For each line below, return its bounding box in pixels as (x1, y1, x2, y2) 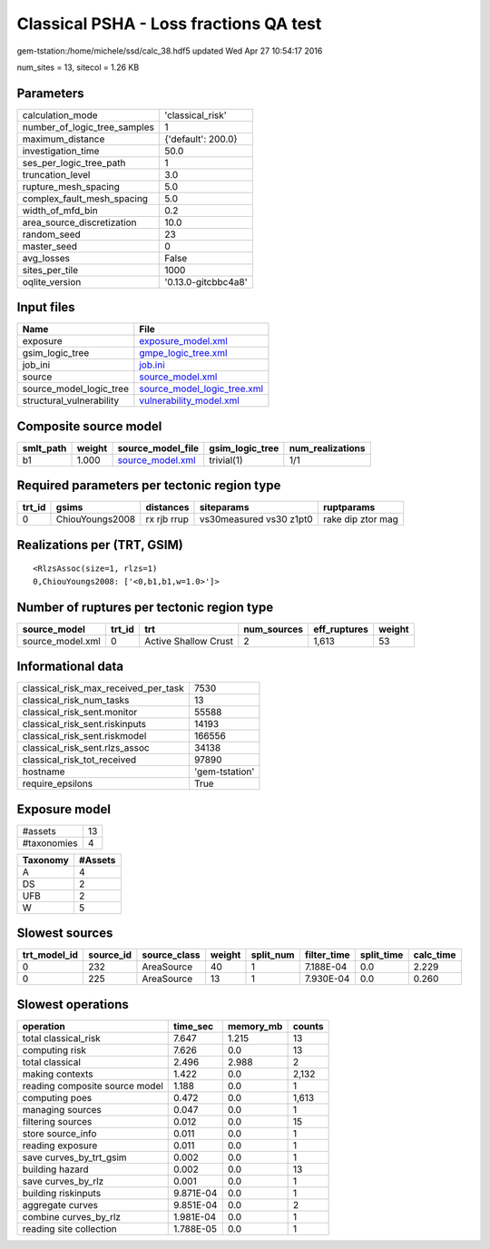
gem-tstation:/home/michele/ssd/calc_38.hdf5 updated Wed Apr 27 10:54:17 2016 (16, 45, 323, 56)
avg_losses (22, 251, 70, 264)
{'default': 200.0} (164, 133, 238, 145)
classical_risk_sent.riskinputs (22, 718, 147, 731)
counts (292, 1019, 324, 1032)
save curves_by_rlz (22, 1175, 104, 1187)
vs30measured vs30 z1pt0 (199, 513, 313, 526)
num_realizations (289, 441, 366, 454)
